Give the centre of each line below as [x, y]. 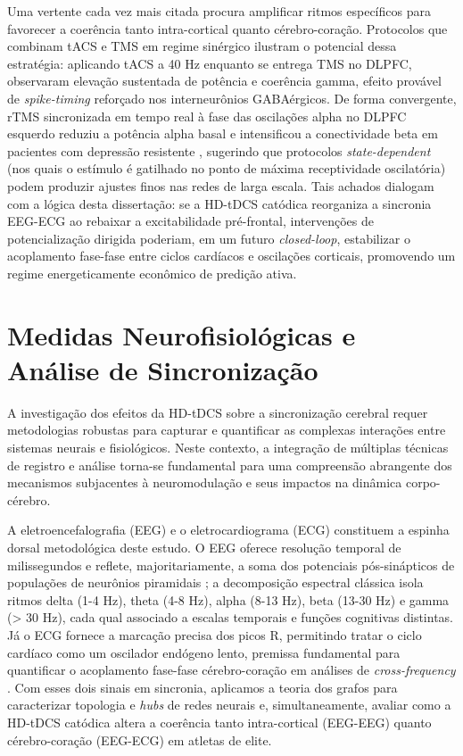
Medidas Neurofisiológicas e [182, 334]
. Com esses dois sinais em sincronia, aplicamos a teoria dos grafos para [203, 687]
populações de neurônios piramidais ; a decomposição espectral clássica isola [215, 582]
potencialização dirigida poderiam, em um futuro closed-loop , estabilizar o [209, 238]
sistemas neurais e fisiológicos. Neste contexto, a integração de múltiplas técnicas [228, 447]
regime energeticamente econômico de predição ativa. [152, 273]
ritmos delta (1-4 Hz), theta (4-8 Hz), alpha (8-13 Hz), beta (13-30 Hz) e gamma [228, 599]
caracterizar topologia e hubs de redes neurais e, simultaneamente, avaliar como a [229, 705]
